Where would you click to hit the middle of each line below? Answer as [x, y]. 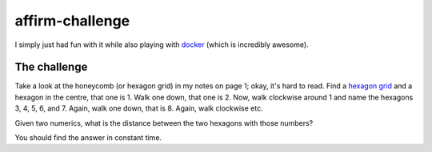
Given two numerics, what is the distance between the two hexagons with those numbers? [164, 123]
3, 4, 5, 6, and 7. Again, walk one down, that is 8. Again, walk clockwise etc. [139, 108]
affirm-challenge [72, 21]
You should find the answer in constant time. [88, 138]
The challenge [51, 67]
